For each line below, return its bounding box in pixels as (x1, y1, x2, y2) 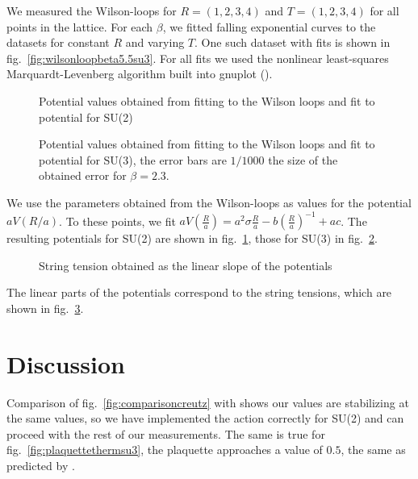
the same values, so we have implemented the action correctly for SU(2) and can (6, 410, 404, 427)
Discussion (6, 347, 125, 380)
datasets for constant (6, 34, 110, 51)
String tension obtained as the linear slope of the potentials (39, 256, 332, 273)
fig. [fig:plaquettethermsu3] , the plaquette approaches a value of (6, 441, 323, 458)
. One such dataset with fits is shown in (194, 34, 391, 51)
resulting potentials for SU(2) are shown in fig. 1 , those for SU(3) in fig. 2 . (6, 230, 378, 247)
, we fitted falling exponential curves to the (162, 18, 376, 35)
